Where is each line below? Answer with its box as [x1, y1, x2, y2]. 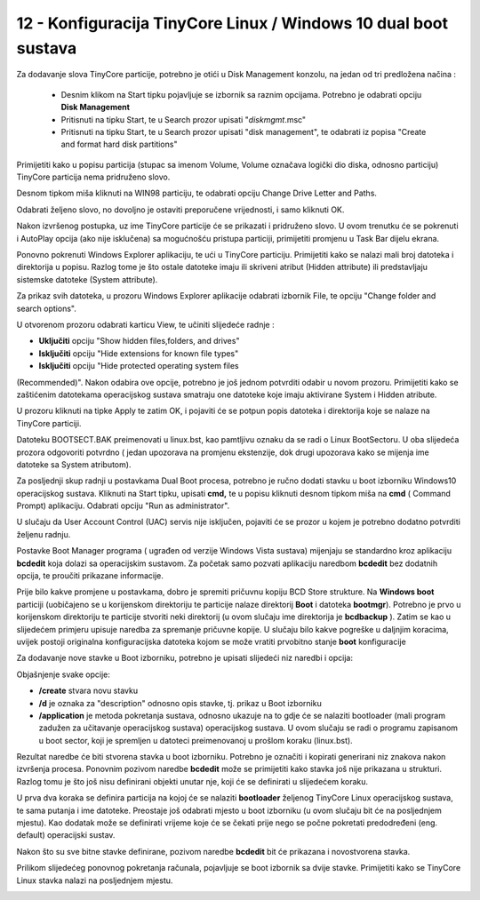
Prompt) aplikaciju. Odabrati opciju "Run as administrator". [16, 500, 230, 511]
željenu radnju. [16, 529, 71, 539]
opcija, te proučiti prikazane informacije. [16, 570, 164, 581]
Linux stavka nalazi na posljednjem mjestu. [16, 875, 173, 886]
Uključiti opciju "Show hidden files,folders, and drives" [38, 336, 240, 346]
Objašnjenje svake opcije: [16, 669, 110, 680]
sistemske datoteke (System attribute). [16, 274, 158, 284]
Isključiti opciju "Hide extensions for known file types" [38, 347, 239, 359]
